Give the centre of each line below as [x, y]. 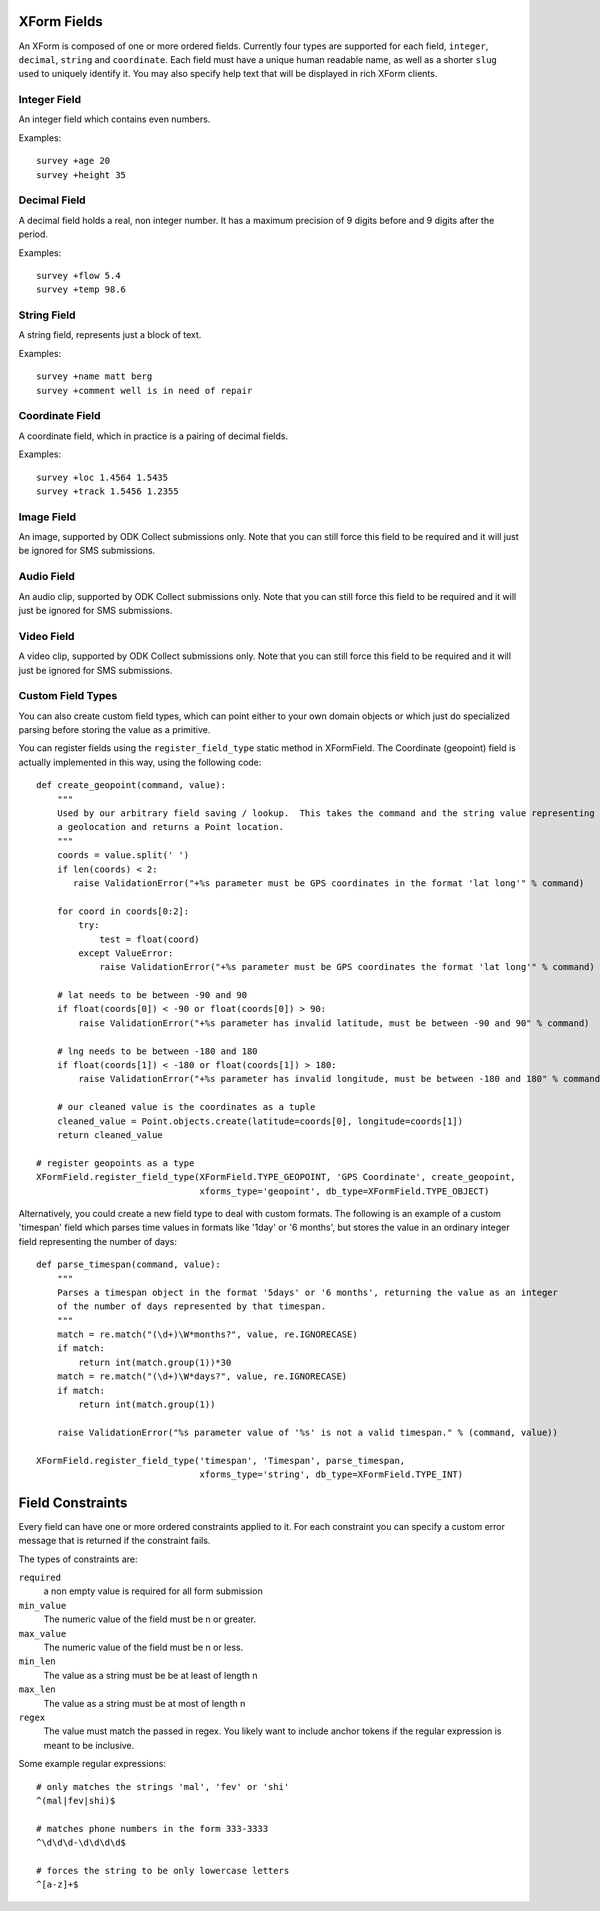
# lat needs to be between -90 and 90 [152, 995]
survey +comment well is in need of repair [144, 390]
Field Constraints [73, 1502]
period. [33, 234]
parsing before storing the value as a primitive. [114, 730]
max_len [37, 1689]
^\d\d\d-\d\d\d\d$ [81, 1843]
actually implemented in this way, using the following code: [140, 762]
